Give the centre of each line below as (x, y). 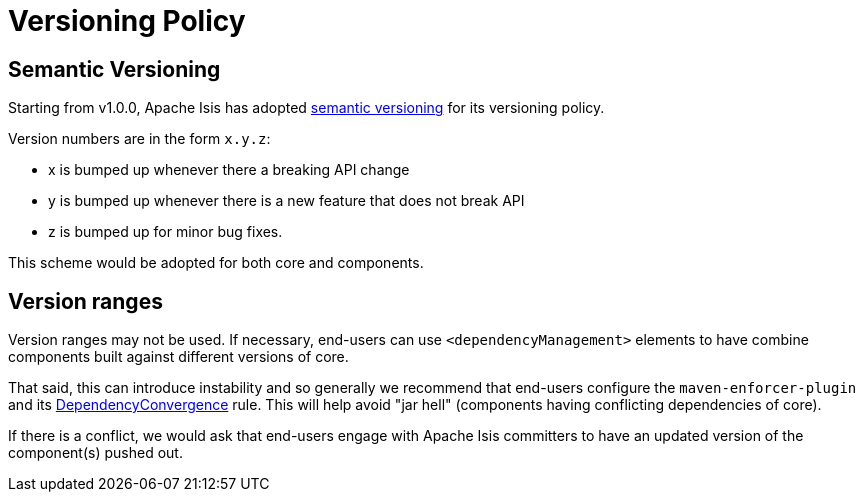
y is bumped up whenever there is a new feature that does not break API (286, 201)
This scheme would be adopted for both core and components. (216, 263)
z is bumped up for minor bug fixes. (165, 232)
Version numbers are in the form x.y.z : (139, 139)
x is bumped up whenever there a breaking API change (229, 170)
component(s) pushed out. (95, 453)
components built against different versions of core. (178, 357)
